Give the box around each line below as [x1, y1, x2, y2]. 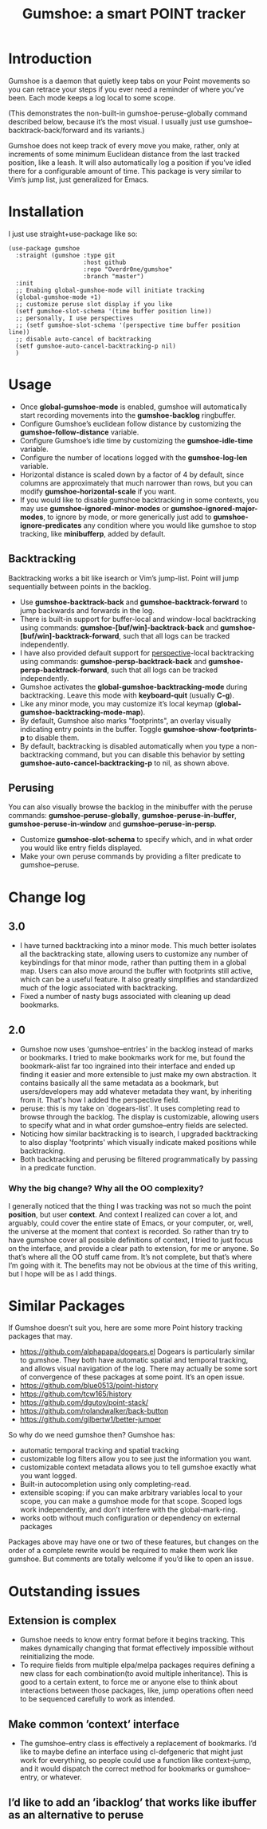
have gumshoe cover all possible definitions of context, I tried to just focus [8, 1235, 253, 1245]
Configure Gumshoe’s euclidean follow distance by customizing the [19, 419, 241, 428]
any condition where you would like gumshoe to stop [83, 520, 257, 530]
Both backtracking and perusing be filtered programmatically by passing [19, 1154, 258, 1164]
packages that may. [8, 1331, 73, 1341]
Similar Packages [8, 1296, 126, 1315]
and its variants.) [90, 125, 145, 135]
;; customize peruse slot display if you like [15, 300, 173, 308]
